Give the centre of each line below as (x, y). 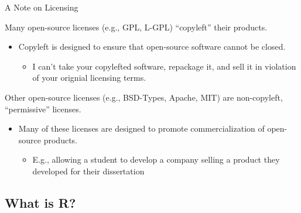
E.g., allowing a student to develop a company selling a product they (156, 159)
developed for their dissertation (88, 171)
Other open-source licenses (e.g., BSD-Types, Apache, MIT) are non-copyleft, (144, 97)
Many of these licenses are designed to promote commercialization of (141, 128)
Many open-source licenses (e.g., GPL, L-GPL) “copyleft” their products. (136, 27)
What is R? (40, 202)
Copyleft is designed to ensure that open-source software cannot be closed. (152, 47)
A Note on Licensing (42, 7)
